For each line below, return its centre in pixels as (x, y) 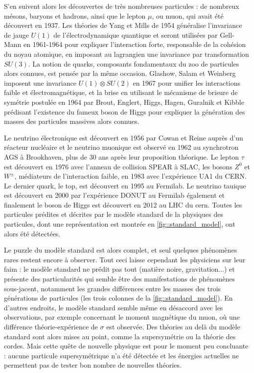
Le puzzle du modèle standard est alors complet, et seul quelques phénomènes (121, 250)
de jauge (16, 35)
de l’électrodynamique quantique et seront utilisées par (136, 35)
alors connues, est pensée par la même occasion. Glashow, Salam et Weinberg (120, 73)
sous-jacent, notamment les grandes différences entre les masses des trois (113, 288)
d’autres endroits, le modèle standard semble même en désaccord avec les (114, 307)
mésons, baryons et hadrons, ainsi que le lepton (75, 15)
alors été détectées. (32, 233)
